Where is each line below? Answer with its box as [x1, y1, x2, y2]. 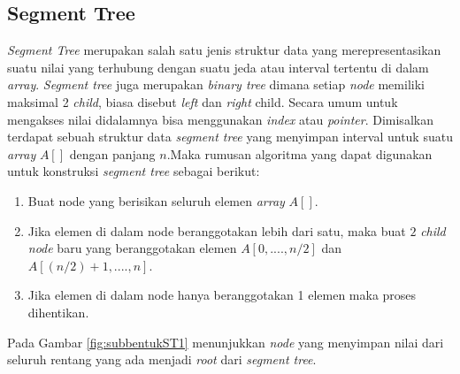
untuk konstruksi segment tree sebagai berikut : [7, 162, 260, 180]
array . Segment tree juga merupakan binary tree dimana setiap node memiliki [7, 75, 425, 94]
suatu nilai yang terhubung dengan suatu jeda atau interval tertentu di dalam [7, 57, 429, 76]
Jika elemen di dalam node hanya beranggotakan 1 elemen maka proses [27, 286, 417, 304]
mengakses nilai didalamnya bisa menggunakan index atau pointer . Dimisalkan [7, 110, 433, 128]
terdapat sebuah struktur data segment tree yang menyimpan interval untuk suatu [7, 127, 453, 146]
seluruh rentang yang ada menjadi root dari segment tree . [7, 350, 317, 369]
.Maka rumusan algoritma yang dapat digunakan [166, 144, 433, 163]
